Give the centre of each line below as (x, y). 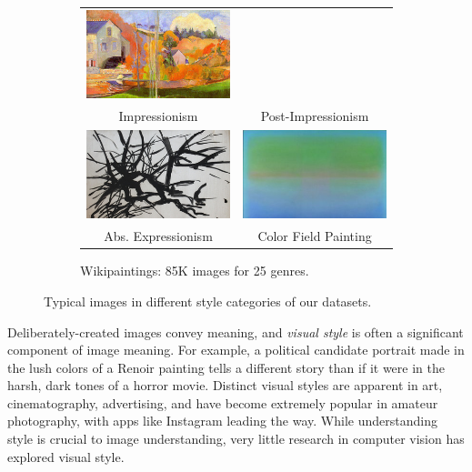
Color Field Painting (315, 236)
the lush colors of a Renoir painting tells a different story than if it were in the (226, 367)
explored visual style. (66, 456)
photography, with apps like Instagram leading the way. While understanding (222, 421)
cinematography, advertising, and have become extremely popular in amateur (223, 402)
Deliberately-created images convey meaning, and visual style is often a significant (236, 331)
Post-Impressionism (315, 116)
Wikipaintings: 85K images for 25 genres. (195, 271)
